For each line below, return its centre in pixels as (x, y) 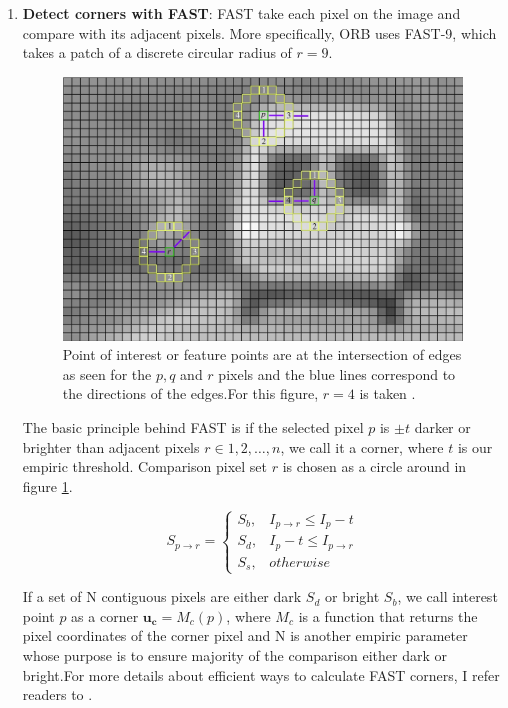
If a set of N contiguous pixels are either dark (162, 596)
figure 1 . (47, 485)
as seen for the (107, 373)
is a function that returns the (388, 615)
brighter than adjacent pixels (111, 446)
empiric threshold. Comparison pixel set (144, 466)
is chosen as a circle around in (374, 466)
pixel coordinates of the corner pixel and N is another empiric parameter (245, 635)
